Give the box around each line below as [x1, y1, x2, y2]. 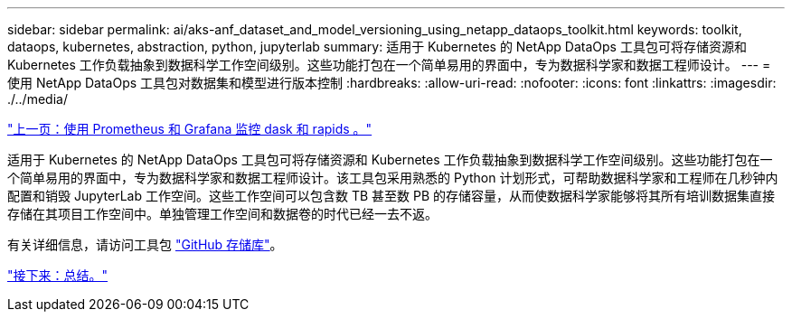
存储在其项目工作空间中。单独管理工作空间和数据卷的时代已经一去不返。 [7, 206, 438, 221]
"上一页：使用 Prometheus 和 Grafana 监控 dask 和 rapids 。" [7, 121, 372, 136]
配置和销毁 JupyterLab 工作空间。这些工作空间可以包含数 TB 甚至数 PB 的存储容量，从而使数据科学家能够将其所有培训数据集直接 [7, 188, 776, 203]
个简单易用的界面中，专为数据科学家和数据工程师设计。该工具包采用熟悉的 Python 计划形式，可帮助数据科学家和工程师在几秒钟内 [7, 170, 778, 185]
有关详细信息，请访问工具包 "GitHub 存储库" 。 [7, 237, 283, 252]
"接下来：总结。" [7, 267, 108, 283]
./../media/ [7, 91, 68, 107]
